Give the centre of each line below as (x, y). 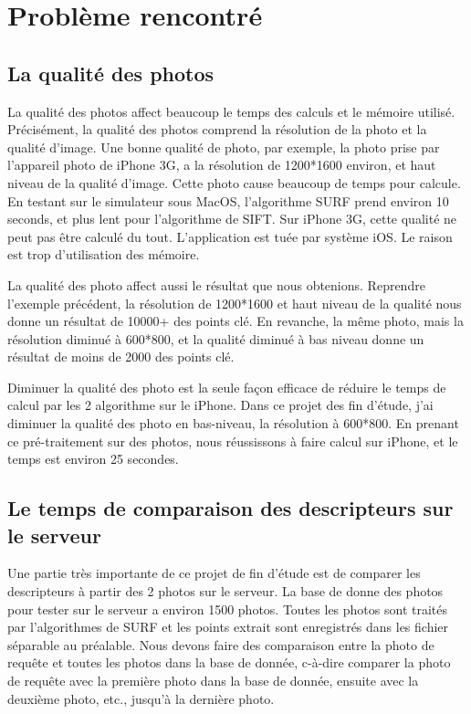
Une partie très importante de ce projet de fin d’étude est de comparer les (214, 573)
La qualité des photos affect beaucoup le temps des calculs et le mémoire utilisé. (231, 111)
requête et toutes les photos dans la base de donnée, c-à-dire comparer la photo (229, 662)
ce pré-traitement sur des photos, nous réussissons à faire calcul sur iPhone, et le (233, 441)
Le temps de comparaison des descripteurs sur (230, 508)
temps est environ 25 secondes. (93, 459)
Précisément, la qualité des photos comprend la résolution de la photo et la (217, 129)
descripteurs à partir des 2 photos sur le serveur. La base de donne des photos (225, 591)
